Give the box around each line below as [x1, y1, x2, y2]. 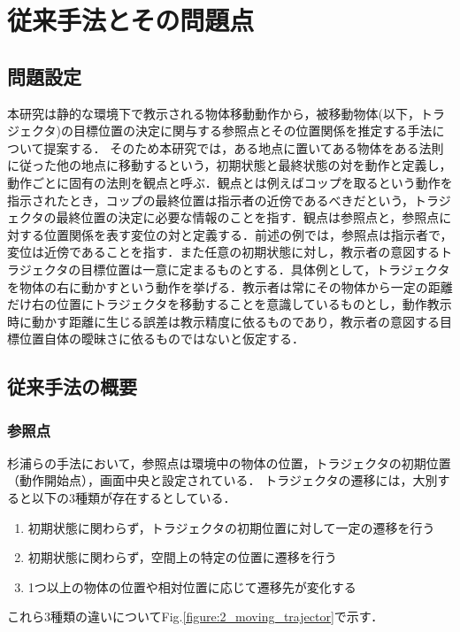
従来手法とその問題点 [7, 2, 255, 38]
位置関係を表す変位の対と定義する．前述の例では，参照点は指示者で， [43, 225, 453, 243]
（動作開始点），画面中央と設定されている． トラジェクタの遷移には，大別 [7, 471, 438, 489]
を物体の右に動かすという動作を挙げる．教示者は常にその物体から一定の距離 [7, 277, 453, 296]
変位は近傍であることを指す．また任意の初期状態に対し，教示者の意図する [7, 243, 441, 261]
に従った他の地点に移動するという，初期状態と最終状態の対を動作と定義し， [7, 156, 452, 174]
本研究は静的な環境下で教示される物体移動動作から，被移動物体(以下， [7, 104, 421, 122]
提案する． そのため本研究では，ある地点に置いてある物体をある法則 [43, 138, 444, 157]
